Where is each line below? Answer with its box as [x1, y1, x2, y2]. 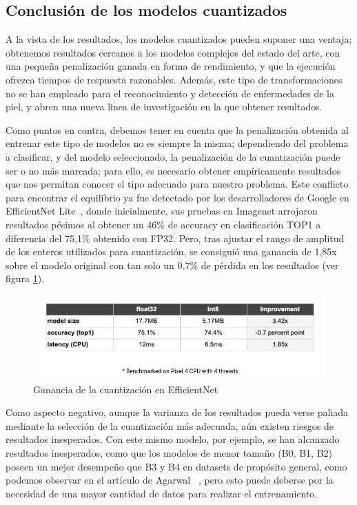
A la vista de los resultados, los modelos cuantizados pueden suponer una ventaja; [6, 32, 352, 46]
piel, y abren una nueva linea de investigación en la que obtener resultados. [6, 99, 323, 114]
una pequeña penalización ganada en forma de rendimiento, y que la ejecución [6, 59, 336, 73]
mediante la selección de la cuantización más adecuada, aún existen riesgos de [6, 418, 334, 433]
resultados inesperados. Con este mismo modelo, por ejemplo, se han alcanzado [6, 432, 340, 446]
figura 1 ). [6, 271, 45, 286]
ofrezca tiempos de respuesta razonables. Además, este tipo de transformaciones [6, 72, 343, 86]
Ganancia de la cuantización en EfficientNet [33, 382, 218, 396]
